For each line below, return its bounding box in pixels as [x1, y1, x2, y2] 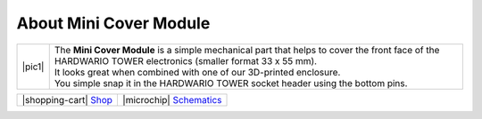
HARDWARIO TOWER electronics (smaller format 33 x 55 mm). [54, 54, 317, 67]
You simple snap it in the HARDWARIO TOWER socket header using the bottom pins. [54, 76, 408, 89]
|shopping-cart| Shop [21, 93, 113, 106]
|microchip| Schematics [121, 93, 222, 106]
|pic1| [21, 60, 45, 73]
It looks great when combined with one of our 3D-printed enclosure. [54, 66, 341, 78]
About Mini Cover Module [16, 13, 211, 33]
